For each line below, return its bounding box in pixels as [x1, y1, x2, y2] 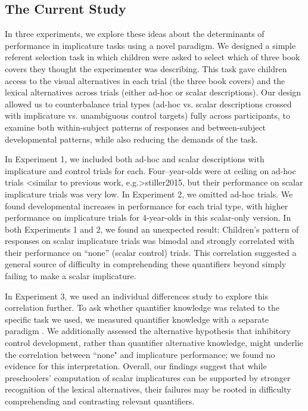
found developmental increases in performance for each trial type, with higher [5, 199, 288, 212]
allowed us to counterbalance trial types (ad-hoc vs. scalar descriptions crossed [5, 97, 292, 110]
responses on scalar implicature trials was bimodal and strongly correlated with [5, 234, 295, 247]
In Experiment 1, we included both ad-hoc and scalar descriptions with [5, 153, 265, 165]
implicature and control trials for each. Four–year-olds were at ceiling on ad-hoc [5, 164, 296, 177]
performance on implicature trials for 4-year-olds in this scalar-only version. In [5, 211, 291, 224]
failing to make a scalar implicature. [5, 270, 136, 282]
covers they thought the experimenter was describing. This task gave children [5, 62, 287, 75]
